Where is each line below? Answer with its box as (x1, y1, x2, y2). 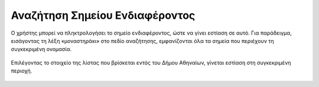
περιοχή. (11, 68, 32, 75)
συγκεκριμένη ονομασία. (11, 46, 72, 53)
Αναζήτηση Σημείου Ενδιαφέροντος (11, 9, 196, 22)
